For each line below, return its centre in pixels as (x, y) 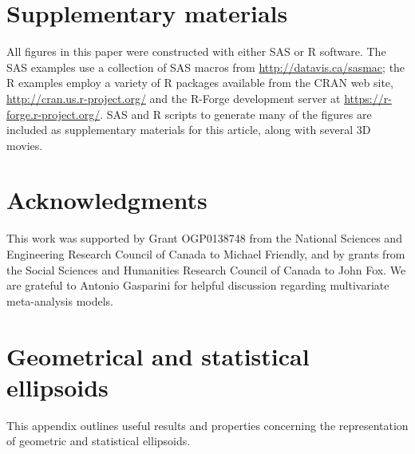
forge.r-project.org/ (53, 114)
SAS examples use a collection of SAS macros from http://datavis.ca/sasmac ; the (206, 67)
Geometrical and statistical (158, 355)
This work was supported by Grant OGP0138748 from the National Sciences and (204, 238)
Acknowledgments (107, 200)
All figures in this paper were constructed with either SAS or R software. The (196, 51)
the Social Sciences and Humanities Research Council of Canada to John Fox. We (206, 269)
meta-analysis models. (60, 300)
